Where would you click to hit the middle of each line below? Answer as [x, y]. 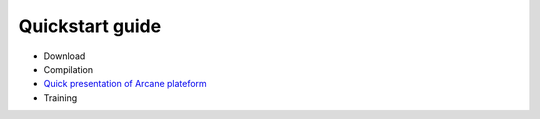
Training [60, 97]
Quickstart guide [90, 26]
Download [64, 56]
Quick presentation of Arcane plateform [125, 84]
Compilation [68, 69]
